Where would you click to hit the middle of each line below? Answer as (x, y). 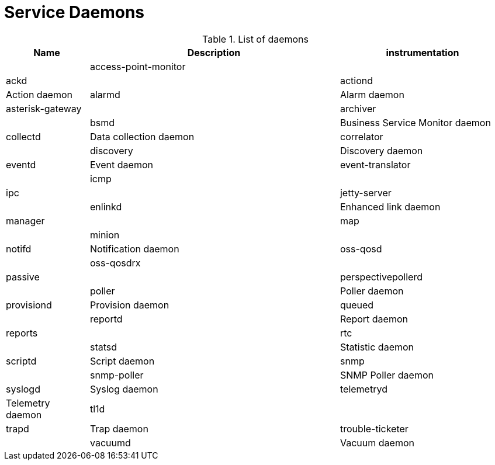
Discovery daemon (381, 150)
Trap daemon (119, 428)
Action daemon (39, 94)
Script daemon (122, 361)
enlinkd (106, 207)
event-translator (375, 164)
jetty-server (366, 192)
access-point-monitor (138, 66)
